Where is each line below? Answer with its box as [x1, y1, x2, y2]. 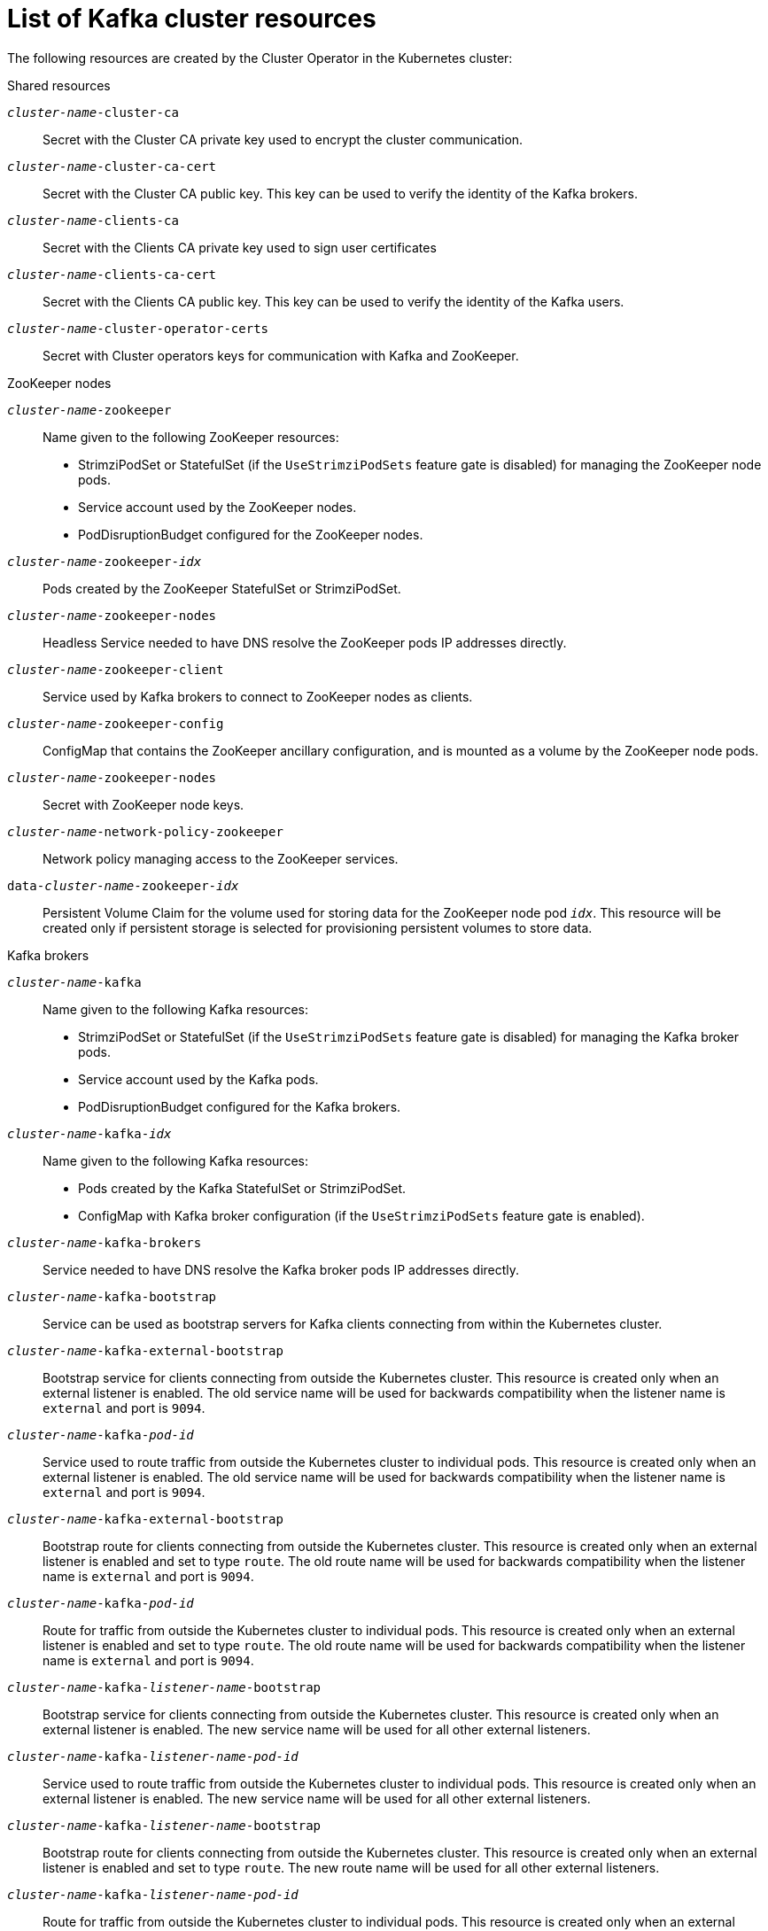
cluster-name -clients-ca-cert [7, 267, 217, 282]
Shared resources [7, 77, 111, 93]
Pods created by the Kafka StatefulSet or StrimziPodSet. [78, 1180, 407, 1196]
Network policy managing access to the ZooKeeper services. [43, 850, 399, 866]
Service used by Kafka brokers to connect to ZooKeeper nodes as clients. [43, 688, 473, 704]
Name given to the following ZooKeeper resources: [43, 429, 339, 445]
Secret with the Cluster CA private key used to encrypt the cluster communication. [43, 131, 524, 147]
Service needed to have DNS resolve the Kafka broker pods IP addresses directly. [43, 1261, 520, 1277]
